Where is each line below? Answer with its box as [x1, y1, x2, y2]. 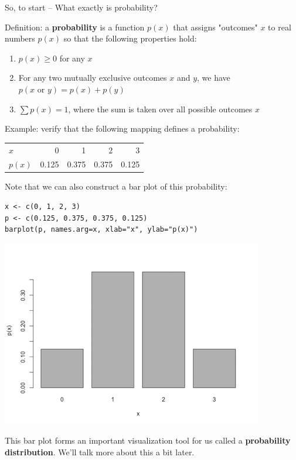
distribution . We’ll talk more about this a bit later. [5, 446, 195, 458]
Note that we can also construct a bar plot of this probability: [5, 180, 227, 193]
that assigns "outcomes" [173, 20, 258, 33]
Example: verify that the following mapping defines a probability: [5, 122, 240, 135]
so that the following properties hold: [63, 32, 197, 44]
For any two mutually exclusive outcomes [18, 71, 167, 84]
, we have [197, 71, 230, 84]
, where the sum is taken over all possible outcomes [68, 102, 253, 115]
